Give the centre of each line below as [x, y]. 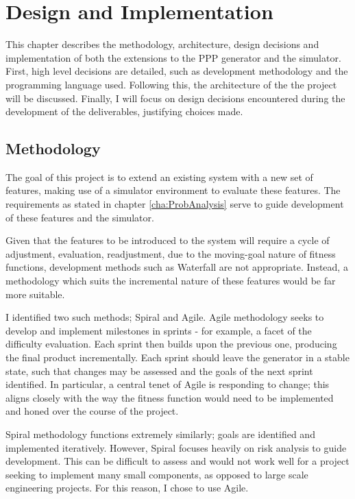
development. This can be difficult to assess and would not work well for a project [177, 461]
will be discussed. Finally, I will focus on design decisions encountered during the [175, 98]
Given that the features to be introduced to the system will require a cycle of [168, 240]
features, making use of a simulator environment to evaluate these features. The [173, 190]
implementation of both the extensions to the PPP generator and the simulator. [173, 57]
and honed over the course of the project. [92, 411]
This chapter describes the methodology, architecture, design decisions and [162, 44]
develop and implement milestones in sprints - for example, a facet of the [159, 330]
